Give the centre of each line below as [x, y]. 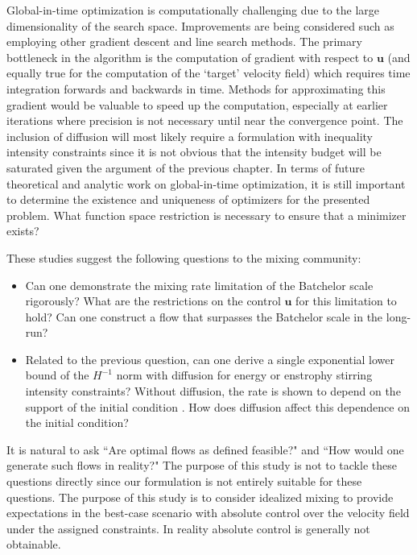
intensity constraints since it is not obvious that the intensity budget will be [194, 152]
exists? [23, 231]
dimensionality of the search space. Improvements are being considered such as [200, 25]
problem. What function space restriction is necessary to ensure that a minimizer [206, 215]
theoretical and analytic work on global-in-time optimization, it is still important [206, 183]
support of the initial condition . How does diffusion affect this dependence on [217, 406]
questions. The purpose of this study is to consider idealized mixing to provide [200, 497]
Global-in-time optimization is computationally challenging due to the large [193, 10]
